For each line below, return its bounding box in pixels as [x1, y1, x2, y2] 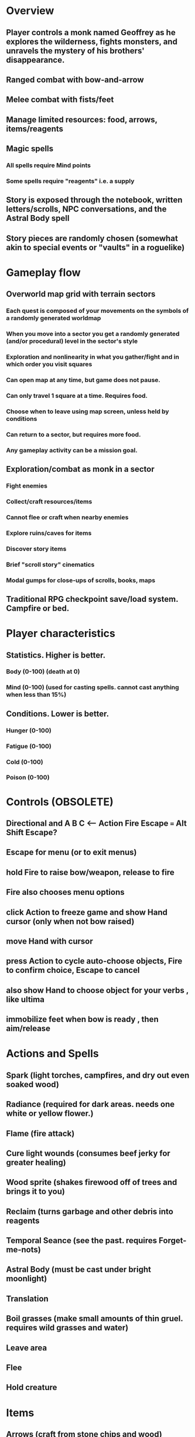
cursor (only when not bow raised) [6, 916, 135, 927]
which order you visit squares [6, 360, 93, 369]
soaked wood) [6, 1080, 60, 1089]
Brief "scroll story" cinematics [6, 560, 95, 568]
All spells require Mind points [6, 161, 91, 169]
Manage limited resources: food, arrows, [6, 114, 158, 124]
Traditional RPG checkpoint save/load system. [6, 594, 179, 604]
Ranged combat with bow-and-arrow [6, 74, 145, 84]
